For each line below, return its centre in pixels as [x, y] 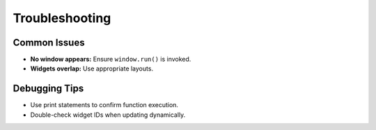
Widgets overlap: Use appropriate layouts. [92, 68]
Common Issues [49, 43]
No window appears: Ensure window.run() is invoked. [111, 59]
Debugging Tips [48, 89]
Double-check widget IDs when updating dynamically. [108, 115]
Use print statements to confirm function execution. [104, 105]
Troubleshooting [62, 18]
